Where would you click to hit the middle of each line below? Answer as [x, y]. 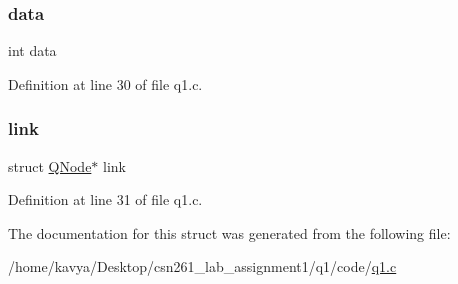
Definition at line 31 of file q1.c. [105, 199]
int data [32, 50]
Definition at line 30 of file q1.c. [105, 83]
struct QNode [50, 165]
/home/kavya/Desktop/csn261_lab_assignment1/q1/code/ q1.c [202, 266]
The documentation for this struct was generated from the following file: [229, 232]
